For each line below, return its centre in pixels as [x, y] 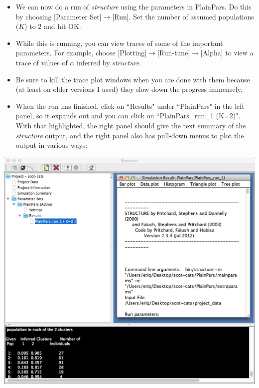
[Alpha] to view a [227, 53]
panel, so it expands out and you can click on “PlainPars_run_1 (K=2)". [128, 116]
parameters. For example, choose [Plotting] [81, 53]
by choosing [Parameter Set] [59, 16]
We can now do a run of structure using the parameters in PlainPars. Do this [133, 6]
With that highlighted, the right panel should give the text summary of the [131, 125]
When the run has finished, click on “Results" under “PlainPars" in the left [130, 106]
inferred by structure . [109, 62]
